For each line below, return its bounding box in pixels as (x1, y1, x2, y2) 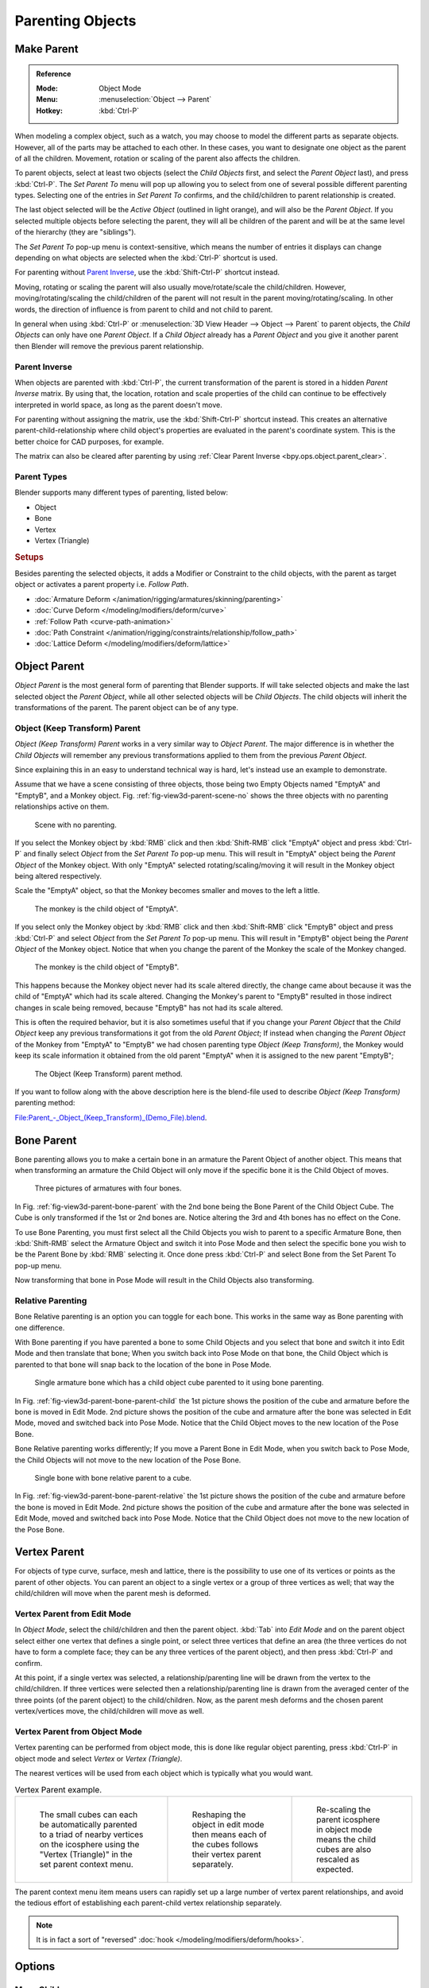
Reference (36, 68, 71, 79)
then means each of (191, 1829, 268, 1840)
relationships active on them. (14, 802, 110, 811)
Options (14, 1959, 56, 1973)
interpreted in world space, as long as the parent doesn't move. (14, 400, 222, 410)
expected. (316, 1863, 354, 1874)
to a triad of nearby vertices (39, 1829, 144, 1840)
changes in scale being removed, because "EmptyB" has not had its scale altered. (14, 1003, 284, 1012)
